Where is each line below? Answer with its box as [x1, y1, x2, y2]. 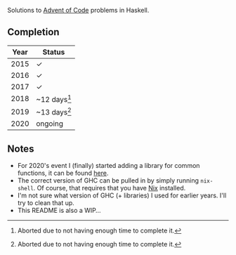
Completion [7, 26, 60, 38]
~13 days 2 [36, 106, 72, 117]
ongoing [36, 119, 64, 129]
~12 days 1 [36, 93, 72, 105]
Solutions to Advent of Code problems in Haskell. [7, 6, 150, 14]
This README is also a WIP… [17, 207, 101, 215]
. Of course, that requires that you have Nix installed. [33, 184, 186, 192]
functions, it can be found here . [17, 169, 109, 178]
